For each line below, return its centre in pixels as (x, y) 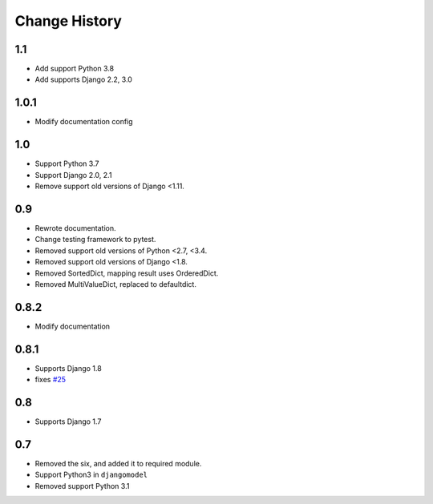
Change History (68, 21)
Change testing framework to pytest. (95, 240)
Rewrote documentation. (75, 228)
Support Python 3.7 (67, 163)
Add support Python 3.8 (75, 69)
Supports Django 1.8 (68, 368)
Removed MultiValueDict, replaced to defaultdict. (115, 284)
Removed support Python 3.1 (82, 486)
